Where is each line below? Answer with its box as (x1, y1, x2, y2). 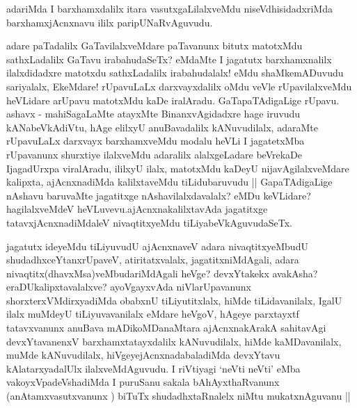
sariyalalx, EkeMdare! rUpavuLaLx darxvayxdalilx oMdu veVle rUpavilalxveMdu (6, 79, 352, 93)
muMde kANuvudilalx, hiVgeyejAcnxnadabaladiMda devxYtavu (6, 348, 280, 362)
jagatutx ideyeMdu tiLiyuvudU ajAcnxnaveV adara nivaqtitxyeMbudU (6, 238, 308, 253)
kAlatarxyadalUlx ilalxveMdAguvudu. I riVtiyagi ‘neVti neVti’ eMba (6, 361, 301, 375)
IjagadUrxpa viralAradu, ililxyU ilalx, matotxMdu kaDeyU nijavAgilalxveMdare (6, 161, 349, 175)
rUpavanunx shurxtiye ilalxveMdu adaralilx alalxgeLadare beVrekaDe (6, 147, 303, 161)
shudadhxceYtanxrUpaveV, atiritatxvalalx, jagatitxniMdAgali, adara (6, 252, 299, 267)
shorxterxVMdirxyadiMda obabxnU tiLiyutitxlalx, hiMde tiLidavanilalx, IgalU (6, 293, 342, 307)
